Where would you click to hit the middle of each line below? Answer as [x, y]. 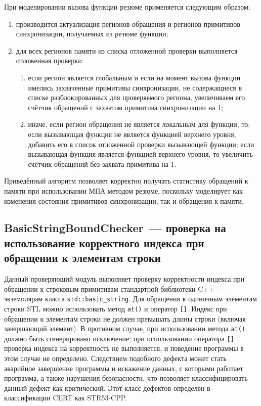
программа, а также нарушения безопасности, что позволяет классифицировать [126, 378]
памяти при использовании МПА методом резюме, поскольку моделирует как [123, 190]
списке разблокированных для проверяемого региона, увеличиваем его [137, 97]
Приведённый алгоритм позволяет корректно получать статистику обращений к [126, 181]
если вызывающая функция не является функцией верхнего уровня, [132, 134]
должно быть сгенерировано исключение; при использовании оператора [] [119, 338]
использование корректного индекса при [104, 242]
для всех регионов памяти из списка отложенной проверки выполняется [127, 50]
